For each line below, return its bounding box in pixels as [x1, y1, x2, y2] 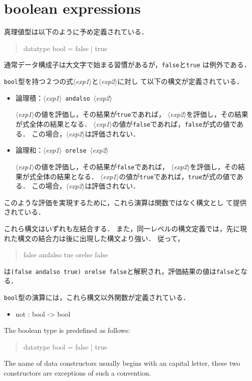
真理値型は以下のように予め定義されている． [4, 27, 148, 37]
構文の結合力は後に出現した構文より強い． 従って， [17, 233, 184, 243]
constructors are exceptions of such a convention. [4, 368, 151, 378]
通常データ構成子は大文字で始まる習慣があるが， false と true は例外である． [4, 59, 251, 70]
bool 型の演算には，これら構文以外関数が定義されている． [4, 292, 190, 302]
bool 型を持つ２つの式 [4, 76, 73, 86]
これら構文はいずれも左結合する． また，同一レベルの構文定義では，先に [4, 223, 240, 233]
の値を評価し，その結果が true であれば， [34, 109, 166, 119]
